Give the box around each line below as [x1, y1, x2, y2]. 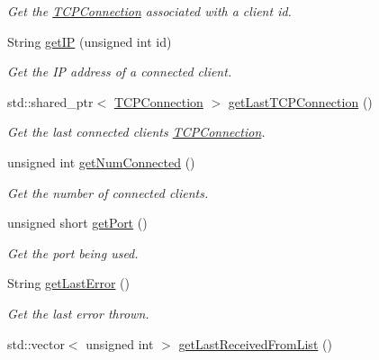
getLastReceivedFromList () [178, 334, 332, 353]
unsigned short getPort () [7, 213, 148, 232]
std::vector [7, 334, 65, 353]
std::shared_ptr [7, 92, 94, 111]
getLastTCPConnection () [228, 92, 373, 111]
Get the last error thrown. [7, 303, 149, 322]
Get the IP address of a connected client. [7, 62, 232, 81]
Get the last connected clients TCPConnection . [7, 122, 266, 141]
